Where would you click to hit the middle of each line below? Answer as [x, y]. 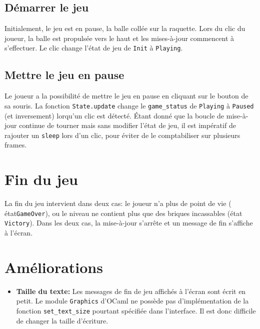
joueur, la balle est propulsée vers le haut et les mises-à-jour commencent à [119, 38]
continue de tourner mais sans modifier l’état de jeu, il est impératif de [127, 125]
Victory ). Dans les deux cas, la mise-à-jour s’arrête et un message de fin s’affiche [129, 223]
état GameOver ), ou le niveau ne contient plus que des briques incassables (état [123, 213]
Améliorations [54, 267]
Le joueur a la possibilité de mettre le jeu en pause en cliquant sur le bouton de [126, 96]
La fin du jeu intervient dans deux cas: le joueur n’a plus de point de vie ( [118, 203]
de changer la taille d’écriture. [62, 320]
